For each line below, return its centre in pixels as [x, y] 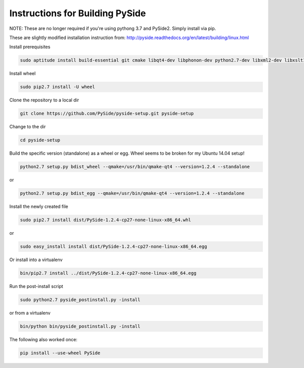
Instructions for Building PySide [78, 13]
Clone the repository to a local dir [44, 100]
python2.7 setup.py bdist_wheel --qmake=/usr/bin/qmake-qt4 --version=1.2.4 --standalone [135, 167]
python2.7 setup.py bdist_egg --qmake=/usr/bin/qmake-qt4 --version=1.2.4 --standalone [132, 193]
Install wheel [23, 73]
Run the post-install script [36, 286]
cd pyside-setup [40, 140]
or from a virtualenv [30, 313]
